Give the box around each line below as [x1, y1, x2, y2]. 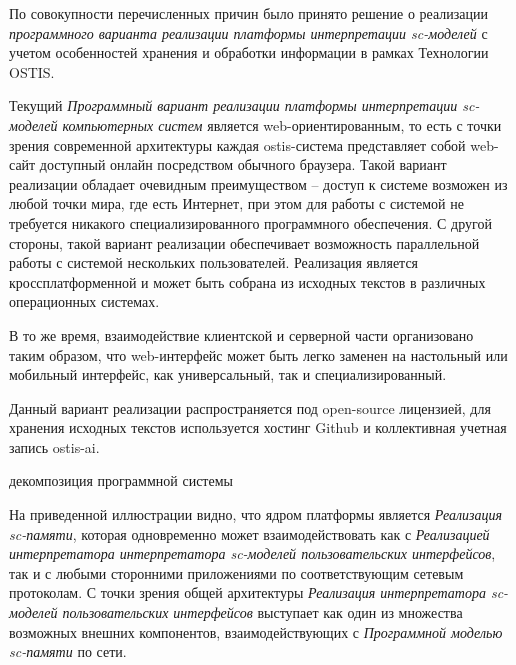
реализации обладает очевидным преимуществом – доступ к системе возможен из [9, 173, 508, 194]
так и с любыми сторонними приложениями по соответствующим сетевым [9, 562, 464, 583]
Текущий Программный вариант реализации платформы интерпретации [9, 95, 458, 116]
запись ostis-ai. [9, 436, 100, 457]
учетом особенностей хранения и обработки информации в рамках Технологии [9, 42, 489, 63]
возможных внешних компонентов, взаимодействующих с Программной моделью [9, 621, 503, 642]
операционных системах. [9, 291, 160, 312]
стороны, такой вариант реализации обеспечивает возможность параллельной [9, 232, 480, 253]
